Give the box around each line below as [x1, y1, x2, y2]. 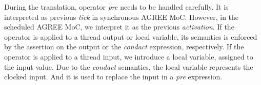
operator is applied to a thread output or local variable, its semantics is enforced [4, 31, 257, 42]
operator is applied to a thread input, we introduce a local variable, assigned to [4, 51, 253, 62]
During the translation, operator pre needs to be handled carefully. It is [4, 2, 229, 12]
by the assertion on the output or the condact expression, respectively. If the [4, 41, 244, 52]
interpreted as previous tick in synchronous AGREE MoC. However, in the [4, 11, 239, 22]
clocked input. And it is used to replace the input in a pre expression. [4, 71, 223, 82]
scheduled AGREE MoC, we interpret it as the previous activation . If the [4, 21, 234, 32]
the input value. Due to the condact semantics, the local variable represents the [4, 61, 253, 72]
